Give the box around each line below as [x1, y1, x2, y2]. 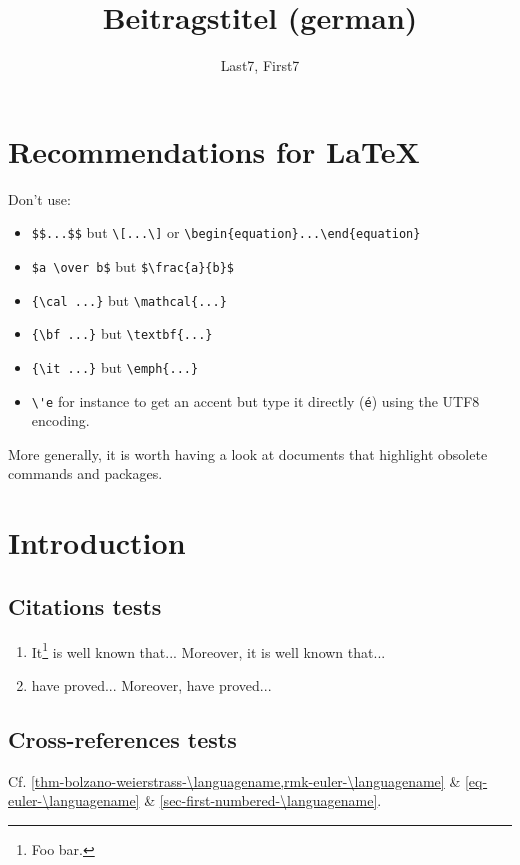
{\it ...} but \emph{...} [31, 356, 199, 377]
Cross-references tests [8, 723, 237, 754]
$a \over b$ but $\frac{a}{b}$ [31, 255, 234, 276]
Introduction [8, 522, 186, 563]
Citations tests [8, 590, 162, 621]
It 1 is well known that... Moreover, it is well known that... [31, 638, 386, 662]
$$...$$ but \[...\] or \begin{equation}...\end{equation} [31, 222, 421, 243]
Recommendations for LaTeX [8, 130, 420, 171]
